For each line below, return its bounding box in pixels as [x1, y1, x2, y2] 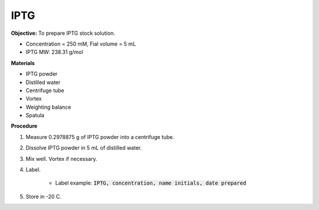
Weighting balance [25, 104, 71, 111]
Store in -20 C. [25, 193, 62, 200]
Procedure [11, 122, 38, 130]
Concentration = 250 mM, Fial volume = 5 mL [25, 40, 136, 47]
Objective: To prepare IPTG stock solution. [11, 30, 115, 37]
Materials [11, 59, 35, 66]
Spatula [25, 112, 44, 119]
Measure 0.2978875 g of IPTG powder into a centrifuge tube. [25, 133, 174, 140]
